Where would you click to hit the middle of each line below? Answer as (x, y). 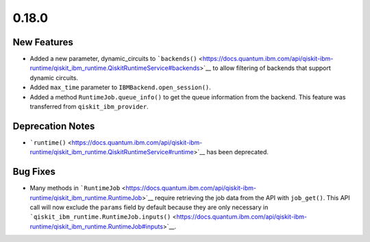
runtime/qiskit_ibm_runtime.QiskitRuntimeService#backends (115, 68)
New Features (43, 42)
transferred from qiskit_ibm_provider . (89, 107)
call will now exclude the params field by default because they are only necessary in (149, 207)
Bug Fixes (34, 172)
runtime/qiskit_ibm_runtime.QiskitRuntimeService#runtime (112, 152)
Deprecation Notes (54, 126)
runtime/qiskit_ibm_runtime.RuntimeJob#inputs (97, 226)
